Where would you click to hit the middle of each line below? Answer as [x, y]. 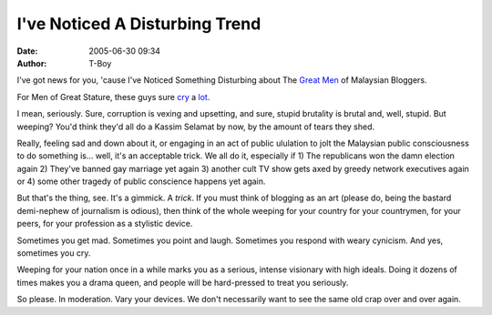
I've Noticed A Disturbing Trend [139, 24]
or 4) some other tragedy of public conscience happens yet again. [141, 181]
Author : [32, 63]
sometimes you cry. [54, 253]
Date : [27, 51]
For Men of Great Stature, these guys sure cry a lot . [113, 97]
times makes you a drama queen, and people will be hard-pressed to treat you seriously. [183, 282]
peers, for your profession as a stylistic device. [105, 224]
